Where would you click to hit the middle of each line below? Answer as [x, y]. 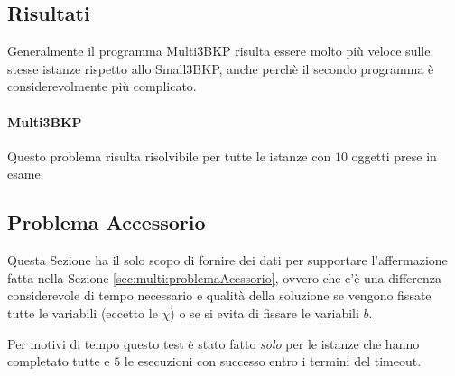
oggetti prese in [394, 156]
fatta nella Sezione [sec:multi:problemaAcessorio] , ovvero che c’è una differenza [225, 277]
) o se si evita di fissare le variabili [265, 312]
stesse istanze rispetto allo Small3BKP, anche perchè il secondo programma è [221, 68]
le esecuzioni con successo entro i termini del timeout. [273, 361]
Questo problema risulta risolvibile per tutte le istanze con [169, 156]
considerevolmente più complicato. [102, 86]
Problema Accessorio [107, 222]
